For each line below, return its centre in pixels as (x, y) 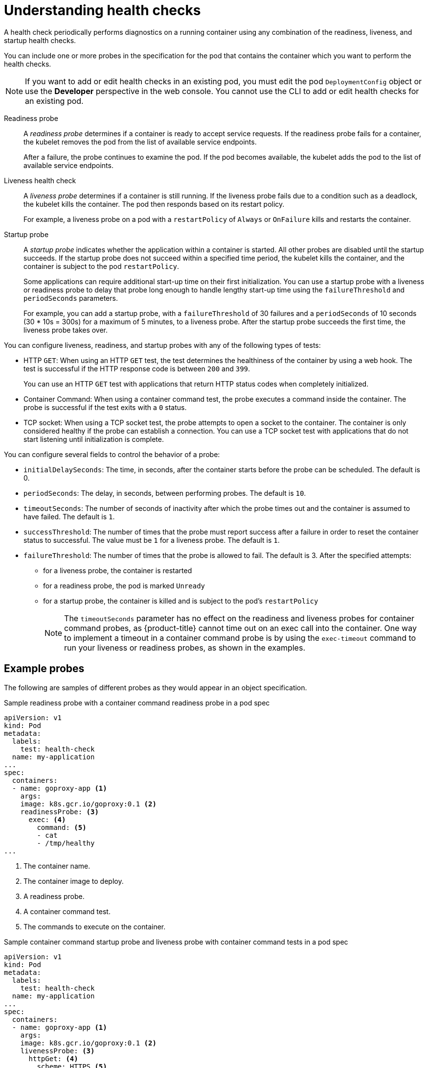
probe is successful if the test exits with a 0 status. (105, 407)
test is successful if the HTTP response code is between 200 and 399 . (137, 368)
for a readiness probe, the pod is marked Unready (124, 585)
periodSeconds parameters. (71, 298)
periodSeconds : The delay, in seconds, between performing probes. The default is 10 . (165, 493)
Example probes (44, 669)
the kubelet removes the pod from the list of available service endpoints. (140, 142)
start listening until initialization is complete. (94, 439)
